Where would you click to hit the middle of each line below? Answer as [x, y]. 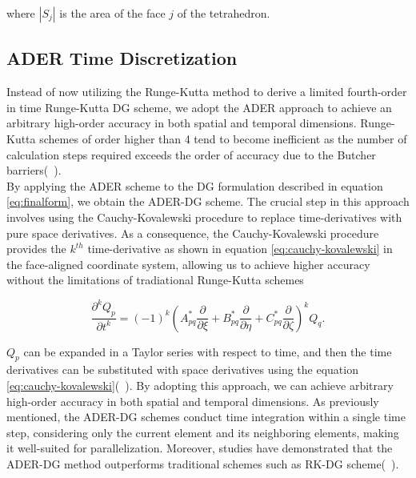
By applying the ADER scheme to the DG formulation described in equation [195, 185]
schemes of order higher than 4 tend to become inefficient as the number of [223, 138]
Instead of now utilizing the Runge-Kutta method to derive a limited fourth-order [207, 92]
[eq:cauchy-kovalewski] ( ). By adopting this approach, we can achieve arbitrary [200, 386]
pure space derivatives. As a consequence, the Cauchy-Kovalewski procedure [193, 233]
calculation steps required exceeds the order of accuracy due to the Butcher [191, 154]
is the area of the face [112, 13]
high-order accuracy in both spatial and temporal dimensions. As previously [193, 401]
